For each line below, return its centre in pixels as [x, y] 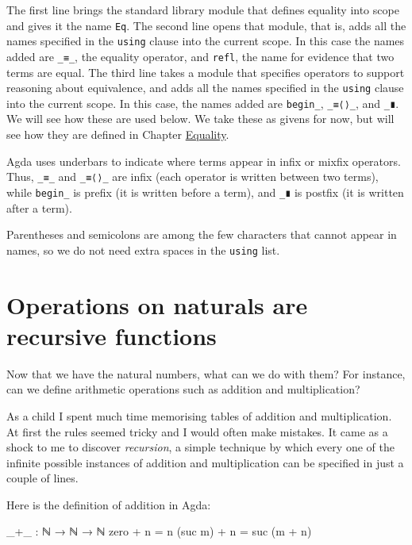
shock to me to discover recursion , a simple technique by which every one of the [200, 447]
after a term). [39, 207]
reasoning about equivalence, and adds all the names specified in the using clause [205, 88]
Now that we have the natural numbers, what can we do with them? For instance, [206, 373]
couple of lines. [42, 478]
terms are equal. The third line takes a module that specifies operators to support [206, 72]
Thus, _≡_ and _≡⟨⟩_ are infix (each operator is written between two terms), [193, 177]
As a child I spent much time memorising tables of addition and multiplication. [199, 415]
